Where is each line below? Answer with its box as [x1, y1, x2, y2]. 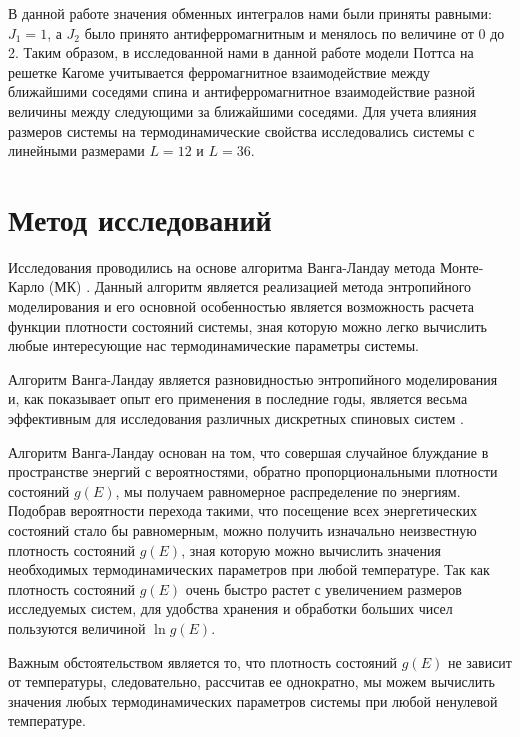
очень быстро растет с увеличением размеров [185, 578, 462, 599]
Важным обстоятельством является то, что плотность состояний [8, 651, 398, 672]
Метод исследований [8, 198, 272, 239]
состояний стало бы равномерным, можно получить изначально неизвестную [8, 520, 477, 540]
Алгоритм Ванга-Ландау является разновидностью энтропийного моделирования [8, 368, 498, 389]
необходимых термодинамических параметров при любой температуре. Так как [8, 559, 490, 580]
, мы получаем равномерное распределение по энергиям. [115, 480, 461, 501]
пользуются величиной [8, 617, 146, 638]
